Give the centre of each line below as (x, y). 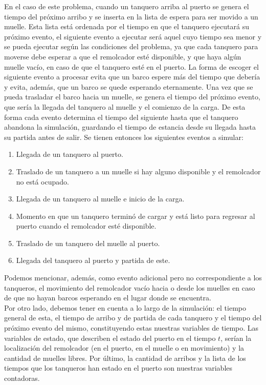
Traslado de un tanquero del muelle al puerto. (88, 243)
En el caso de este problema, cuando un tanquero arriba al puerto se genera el (127, 6)
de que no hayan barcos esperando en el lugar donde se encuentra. (108, 298)
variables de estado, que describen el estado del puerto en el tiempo (110, 338)
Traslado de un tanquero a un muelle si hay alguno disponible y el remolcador (138, 171)
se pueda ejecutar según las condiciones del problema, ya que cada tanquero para (131, 46)
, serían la (236, 338)
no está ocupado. (42, 181)
